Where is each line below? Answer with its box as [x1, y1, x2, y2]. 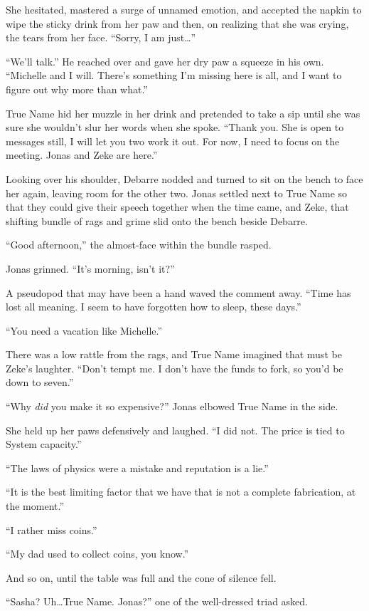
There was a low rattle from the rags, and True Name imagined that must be [6, 347, 342, 362]
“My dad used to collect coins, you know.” [6, 546, 189, 561]
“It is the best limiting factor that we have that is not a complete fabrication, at [6, 484, 356, 499]
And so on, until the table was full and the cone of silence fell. [6, 570, 277, 585]
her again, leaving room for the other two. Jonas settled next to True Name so [6, 185, 348, 200]
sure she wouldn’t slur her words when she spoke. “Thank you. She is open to [6, 120, 344, 135]
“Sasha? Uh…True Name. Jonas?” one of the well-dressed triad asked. [6, 594, 308, 609]
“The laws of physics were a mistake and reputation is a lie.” [6, 460, 269, 475]
